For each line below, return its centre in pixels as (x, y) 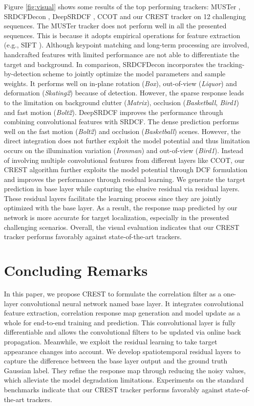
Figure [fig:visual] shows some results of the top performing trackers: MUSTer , (122, 6)
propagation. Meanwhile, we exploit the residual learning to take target (111, 341)
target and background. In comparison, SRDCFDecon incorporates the (110, 64)
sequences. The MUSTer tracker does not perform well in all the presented (115, 26)
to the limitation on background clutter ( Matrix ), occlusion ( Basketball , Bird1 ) (122, 102)
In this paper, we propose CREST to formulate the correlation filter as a (113, 293)
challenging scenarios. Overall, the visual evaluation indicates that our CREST (122, 227)
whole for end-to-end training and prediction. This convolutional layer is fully (120, 322)
